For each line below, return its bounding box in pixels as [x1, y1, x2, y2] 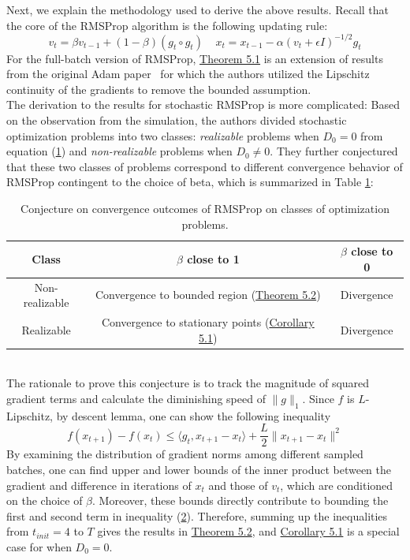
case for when [6, 538, 72, 554]
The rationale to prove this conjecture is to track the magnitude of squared [6, 375, 370, 391]
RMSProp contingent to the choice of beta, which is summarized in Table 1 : [6, 174, 374, 190]
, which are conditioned [280, 476, 393, 493]
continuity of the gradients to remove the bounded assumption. [6, 80, 311, 97]
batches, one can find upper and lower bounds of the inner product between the [6, 461, 392, 478]
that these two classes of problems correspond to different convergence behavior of [6, 158, 403, 174]
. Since [302, 390, 334, 406]
